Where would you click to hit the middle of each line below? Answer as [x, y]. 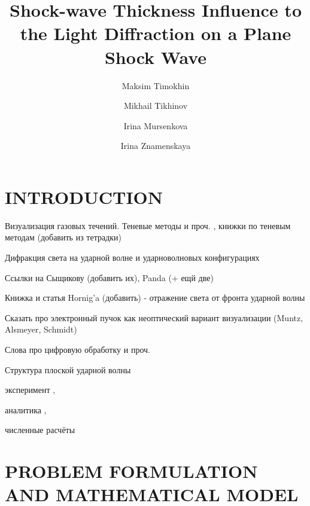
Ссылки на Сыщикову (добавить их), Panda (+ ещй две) [109, 277]
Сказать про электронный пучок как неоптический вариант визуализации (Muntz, [154, 317]
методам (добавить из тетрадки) [63, 237]
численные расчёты [40, 430]
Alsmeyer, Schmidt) [41, 329]
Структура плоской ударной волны [68, 369]
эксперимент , [30, 390]
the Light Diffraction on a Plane [156, 33]
